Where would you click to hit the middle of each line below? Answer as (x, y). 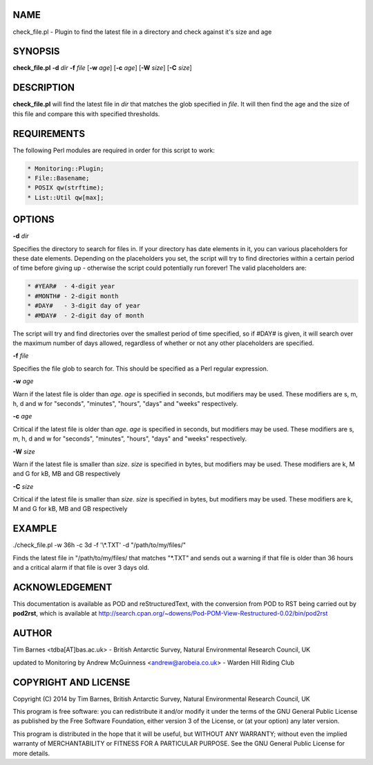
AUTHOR (32, 633)
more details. (31, 753)
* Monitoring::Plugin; (66, 168)
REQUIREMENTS (49, 134)
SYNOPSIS (36, 52)
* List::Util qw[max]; (66, 197)
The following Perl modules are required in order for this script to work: (114, 150)
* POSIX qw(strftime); (66, 188)
